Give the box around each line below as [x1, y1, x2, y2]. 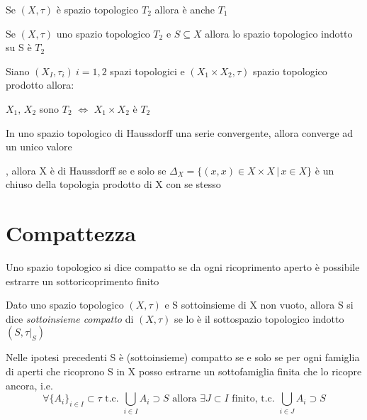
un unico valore [6, 139, 72, 154]
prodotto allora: [6, 77, 74, 92]
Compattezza [6, 219, 136, 248]
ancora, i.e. [6, 377, 53, 392]
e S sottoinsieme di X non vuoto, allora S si [164, 297, 354, 312]
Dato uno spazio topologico [6, 297, 124, 312]
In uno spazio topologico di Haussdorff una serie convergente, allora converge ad [6, 125, 354, 140]
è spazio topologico [56, 2, 139, 16]
